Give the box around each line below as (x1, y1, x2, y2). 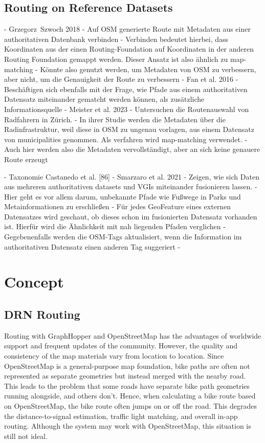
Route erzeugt (4, 153, 48, 164)
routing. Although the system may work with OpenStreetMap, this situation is (4, 420, 251, 431)
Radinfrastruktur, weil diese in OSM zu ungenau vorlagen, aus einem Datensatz (4, 124, 254, 135)
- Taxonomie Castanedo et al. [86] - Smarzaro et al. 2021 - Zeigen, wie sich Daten (4, 171, 259, 182)
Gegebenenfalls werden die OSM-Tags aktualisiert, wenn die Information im (4, 231, 242, 242)
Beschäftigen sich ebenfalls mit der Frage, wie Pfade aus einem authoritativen (4, 83, 248, 94)
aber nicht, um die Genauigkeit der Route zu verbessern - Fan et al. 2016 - (4, 74, 238, 84)
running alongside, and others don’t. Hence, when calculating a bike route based (4, 390, 256, 401)
